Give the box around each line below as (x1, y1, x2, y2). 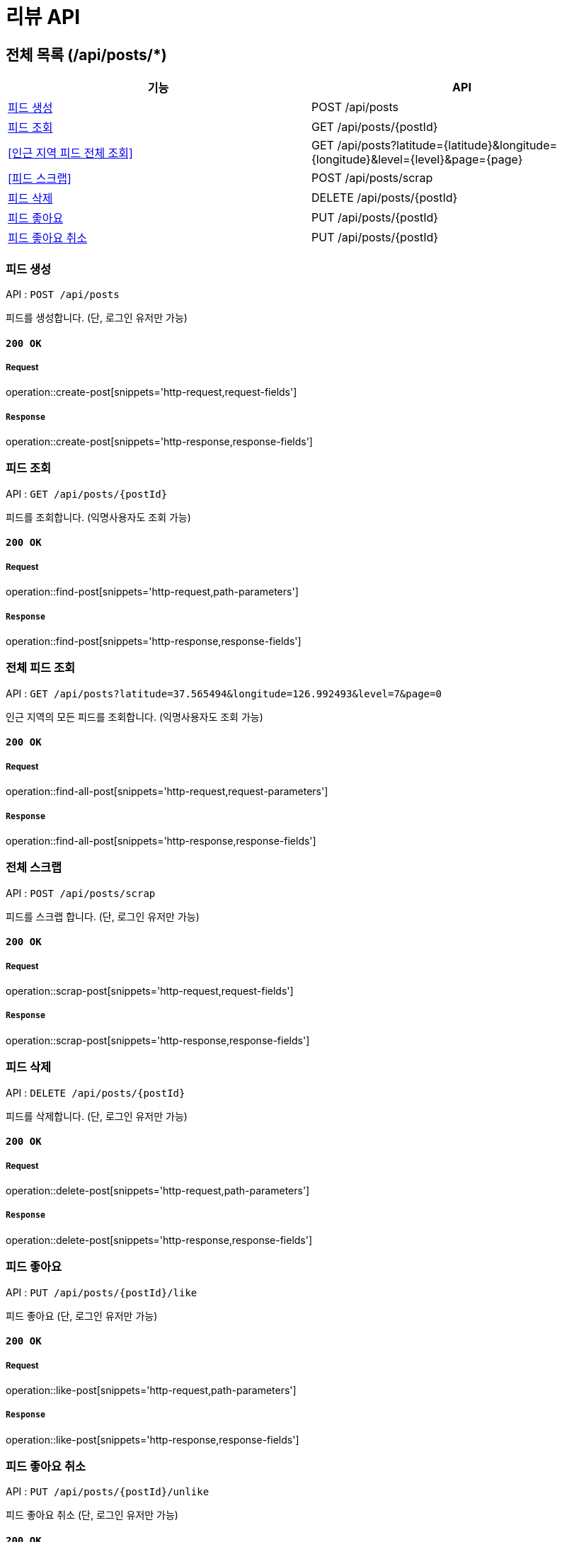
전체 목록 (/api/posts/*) (6, 45, 167, 64)
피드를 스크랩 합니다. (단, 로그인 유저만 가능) (6, 910, 200, 923)
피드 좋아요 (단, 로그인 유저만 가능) (6, 1309, 158, 1322)
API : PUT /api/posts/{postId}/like (6, 1286, 197, 1298)
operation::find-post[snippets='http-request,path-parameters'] (6, 586, 299, 598)
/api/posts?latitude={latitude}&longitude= (337, 138, 558, 153)
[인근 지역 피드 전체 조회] (8, 146, 133, 161)
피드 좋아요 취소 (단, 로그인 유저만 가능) (6, 1509, 178, 1521)
